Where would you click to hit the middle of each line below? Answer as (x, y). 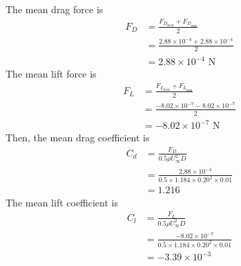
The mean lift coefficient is (62, 202)
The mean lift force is (51, 74)
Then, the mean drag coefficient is (78, 138)
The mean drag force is (55, 9)
